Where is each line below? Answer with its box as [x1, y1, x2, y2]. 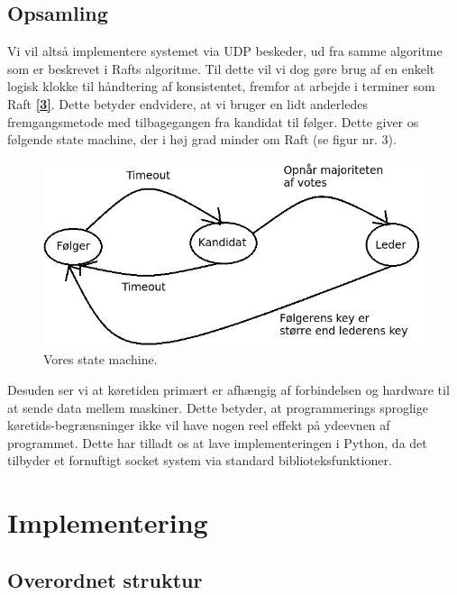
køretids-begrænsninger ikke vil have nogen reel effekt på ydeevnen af [7, 416, 390, 435]
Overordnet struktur [7, 565, 203, 593]
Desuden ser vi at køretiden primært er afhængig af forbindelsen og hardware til [7, 380, 450, 398]
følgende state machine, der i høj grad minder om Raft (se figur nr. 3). [7, 130, 397, 149]
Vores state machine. [43, 350, 158, 369]
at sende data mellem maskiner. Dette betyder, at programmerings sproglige [7, 398, 428, 416]
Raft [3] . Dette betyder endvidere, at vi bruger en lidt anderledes [7, 94, 368, 113]
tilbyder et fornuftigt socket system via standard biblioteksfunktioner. [7, 451, 392, 470]
